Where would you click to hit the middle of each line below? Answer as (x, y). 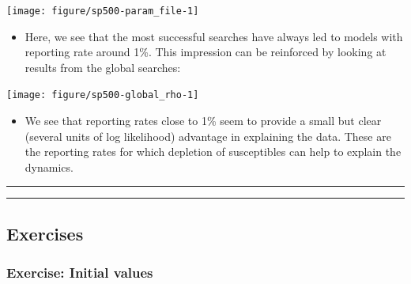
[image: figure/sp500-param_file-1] (103, 11)
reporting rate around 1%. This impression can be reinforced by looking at (205, 52)
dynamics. (49, 167)
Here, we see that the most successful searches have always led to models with (214, 36)
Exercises (45, 233)
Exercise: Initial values (80, 273)
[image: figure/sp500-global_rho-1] (103, 95)
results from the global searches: (103, 67)
